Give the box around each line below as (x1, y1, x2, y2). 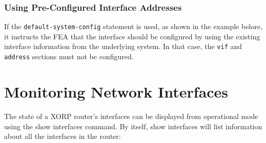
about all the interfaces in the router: (4, 131, 121, 141)
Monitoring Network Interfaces (4, 81, 229, 102)
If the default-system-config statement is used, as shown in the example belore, (4, 21, 262, 32)
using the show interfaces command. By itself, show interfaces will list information (4, 121, 262, 131)
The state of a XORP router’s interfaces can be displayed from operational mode (4, 110, 258, 121)
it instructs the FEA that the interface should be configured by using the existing (4, 31, 260, 41)
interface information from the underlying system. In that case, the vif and (4, 41, 242, 52)
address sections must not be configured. (4, 51, 134, 62)
